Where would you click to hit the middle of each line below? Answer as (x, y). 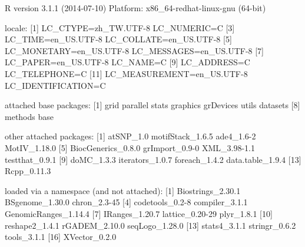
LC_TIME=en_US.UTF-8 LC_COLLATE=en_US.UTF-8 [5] (118, 39)
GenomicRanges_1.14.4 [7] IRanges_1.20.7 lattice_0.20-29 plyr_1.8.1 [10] (139, 213)
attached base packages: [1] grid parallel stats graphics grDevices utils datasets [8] (152, 105)
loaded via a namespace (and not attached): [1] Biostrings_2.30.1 (123, 190)
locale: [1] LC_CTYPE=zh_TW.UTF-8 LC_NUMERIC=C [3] (120, 27)
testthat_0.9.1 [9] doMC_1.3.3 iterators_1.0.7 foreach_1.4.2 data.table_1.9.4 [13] (153, 159)
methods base (29, 116)
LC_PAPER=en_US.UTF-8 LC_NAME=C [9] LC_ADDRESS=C (127, 62)
